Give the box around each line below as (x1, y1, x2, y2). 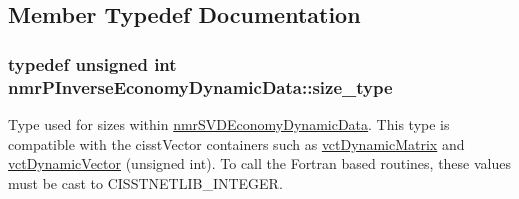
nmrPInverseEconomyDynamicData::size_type (8, 74, 393, 99)
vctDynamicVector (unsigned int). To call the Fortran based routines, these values (8, 153, 511, 174)
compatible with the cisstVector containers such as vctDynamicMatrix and (8, 133, 465, 154)
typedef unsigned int (8, 51, 177, 76)
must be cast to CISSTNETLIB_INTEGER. (8, 172, 283, 193)
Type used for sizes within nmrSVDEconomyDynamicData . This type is (8, 113, 450, 134)
